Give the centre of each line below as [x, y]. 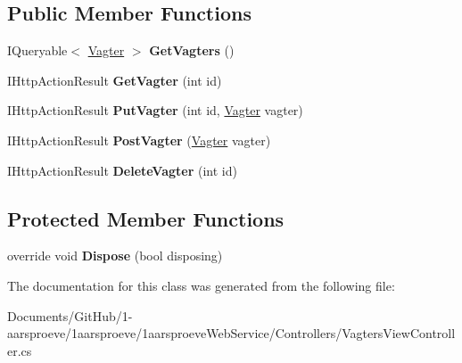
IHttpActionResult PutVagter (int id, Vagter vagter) [155, 110]
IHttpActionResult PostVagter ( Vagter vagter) [139, 140]
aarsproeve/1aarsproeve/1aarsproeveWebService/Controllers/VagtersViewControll [231, 333]
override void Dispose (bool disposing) [115, 256]
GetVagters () [192, 50]
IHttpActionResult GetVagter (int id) [115, 80]
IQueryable [37, 50]
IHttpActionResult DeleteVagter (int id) [122, 170]
